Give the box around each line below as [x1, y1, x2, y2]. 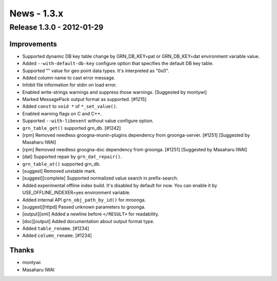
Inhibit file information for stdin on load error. [22, 82, 117, 88]
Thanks [9, 246, 34, 255]
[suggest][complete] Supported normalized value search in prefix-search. [22, 175, 179, 182]
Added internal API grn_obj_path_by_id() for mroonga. [22, 196, 146, 203]
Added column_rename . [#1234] [22, 232, 92, 238]
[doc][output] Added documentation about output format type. [22, 218, 155, 224]
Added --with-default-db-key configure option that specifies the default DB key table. [22, 61, 214, 67]
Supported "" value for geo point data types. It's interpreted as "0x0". [22, 67, 169, 74]
